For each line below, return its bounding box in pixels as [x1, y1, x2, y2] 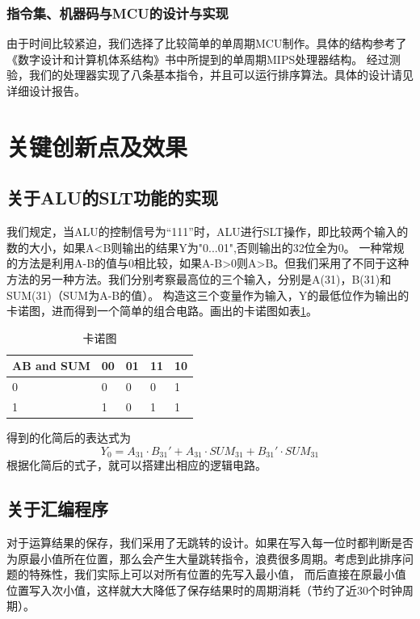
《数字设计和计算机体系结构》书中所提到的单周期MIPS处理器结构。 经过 [6, 50, 389, 67]
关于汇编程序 [6, 496, 108, 521]
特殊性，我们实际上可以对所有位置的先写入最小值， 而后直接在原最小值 [28, 566, 406, 583]
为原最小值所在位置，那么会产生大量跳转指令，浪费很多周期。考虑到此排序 [6, 550, 402, 566]
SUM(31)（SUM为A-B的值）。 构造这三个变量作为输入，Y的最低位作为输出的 [6, 286, 409, 303]
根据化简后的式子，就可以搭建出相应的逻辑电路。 [6, 457, 267, 474]
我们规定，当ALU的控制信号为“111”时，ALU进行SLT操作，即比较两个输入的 [6, 223, 409, 240]
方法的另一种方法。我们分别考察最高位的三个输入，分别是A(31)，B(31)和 [6, 270, 392, 287]
